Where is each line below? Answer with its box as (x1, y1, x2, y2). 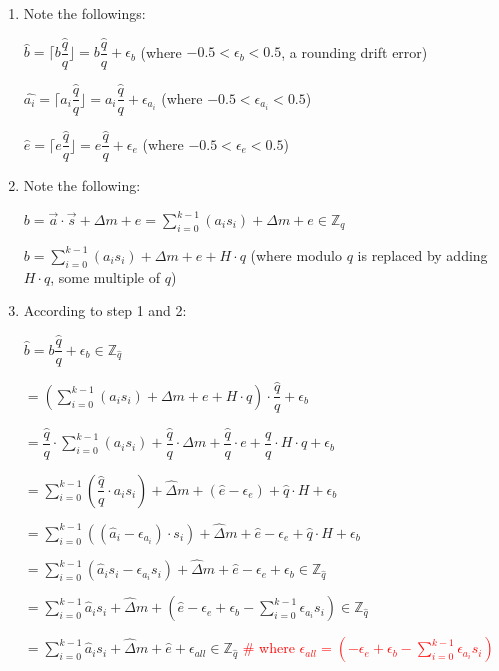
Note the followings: (23, 3, 146, 23)
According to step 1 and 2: (23, 300, 187, 321)
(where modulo (250, 244, 343, 265)
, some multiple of (50, 266, 160, 287)
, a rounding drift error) (281, 41, 428, 62)
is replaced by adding (357, 244, 488, 265)
